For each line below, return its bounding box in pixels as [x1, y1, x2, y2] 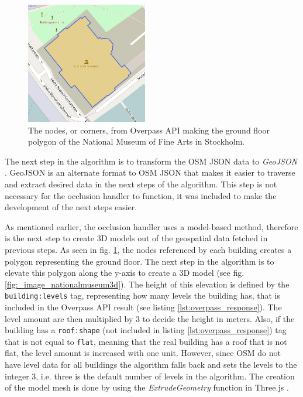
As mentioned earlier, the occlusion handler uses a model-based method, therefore [5, 220, 298, 232]
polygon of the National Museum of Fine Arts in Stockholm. [28, 135, 245, 148]
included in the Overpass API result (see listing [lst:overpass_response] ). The [5, 300, 282, 313]
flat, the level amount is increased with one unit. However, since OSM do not [5, 347, 281, 359]
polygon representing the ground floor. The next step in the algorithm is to [5, 255, 274, 267]
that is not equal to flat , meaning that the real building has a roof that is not [5, 335, 287, 347]
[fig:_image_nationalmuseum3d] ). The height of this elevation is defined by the [5, 278, 290, 290]
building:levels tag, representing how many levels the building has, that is [5, 289, 280, 302]
